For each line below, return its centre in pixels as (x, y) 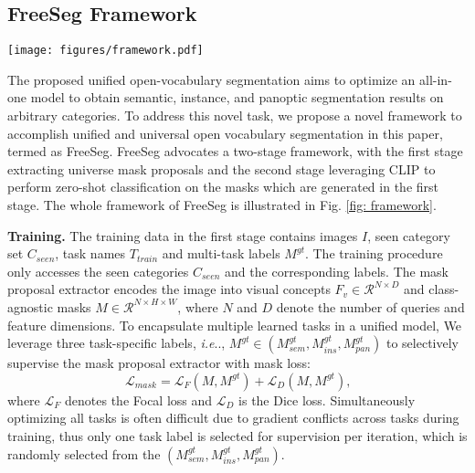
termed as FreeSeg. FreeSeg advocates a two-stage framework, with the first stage (235, 151)
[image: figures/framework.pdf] (106, 51)
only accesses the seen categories (98, 271)
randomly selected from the (84, 453)
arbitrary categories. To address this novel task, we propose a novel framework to (235, 116)
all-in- (436, 79)
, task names (90, 253)
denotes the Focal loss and (139, 399)
